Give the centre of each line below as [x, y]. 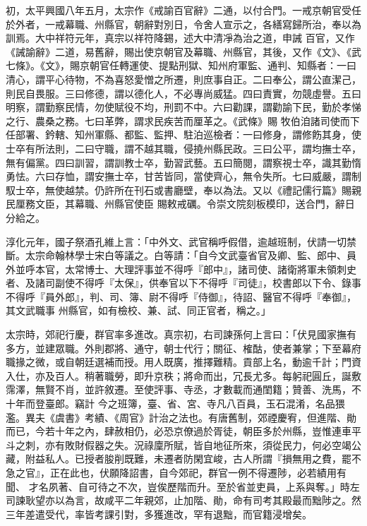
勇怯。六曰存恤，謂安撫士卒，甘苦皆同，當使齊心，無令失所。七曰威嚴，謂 [179, 176]
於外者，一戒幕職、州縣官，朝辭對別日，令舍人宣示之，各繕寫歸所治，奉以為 [183, 24]
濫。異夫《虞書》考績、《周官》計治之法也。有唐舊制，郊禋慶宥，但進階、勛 [181, 417]
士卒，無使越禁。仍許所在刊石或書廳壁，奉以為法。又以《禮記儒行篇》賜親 [188, 190]
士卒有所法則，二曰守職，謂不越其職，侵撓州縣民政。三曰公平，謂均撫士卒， [183, 148]
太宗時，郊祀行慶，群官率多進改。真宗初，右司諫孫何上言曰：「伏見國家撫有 [181, 334]
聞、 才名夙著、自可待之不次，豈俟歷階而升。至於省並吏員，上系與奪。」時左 [183, 486]
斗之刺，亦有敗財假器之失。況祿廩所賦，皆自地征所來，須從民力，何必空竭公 [183, 444]
